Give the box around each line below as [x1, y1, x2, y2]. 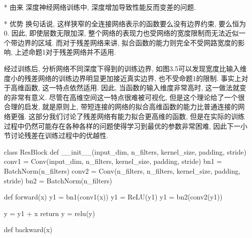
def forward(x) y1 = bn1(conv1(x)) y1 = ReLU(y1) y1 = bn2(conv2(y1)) [4, 192, 223, 202]
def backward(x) [4, 224, 53, 235]
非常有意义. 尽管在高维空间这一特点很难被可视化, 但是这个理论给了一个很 [10, 92, 245, 102]
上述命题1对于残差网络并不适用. [15, 47, 116, 57]
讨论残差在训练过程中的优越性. [10, 130, 108, 140]
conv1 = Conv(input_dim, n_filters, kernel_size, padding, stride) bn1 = [4, 156, 222, 166]
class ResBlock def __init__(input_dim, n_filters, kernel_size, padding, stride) [4, 146, 247, 157]
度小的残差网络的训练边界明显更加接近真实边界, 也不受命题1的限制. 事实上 [4, 73, 242, 83]
